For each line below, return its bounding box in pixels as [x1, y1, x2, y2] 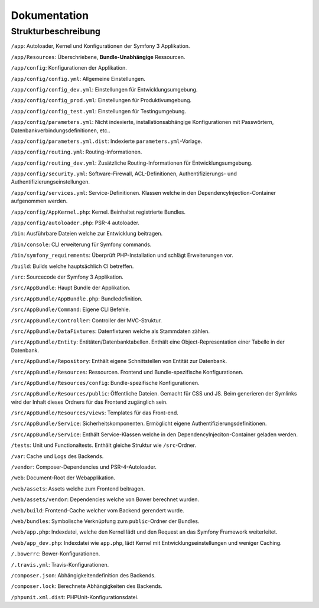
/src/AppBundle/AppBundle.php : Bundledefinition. [11, 295, 143, 302]
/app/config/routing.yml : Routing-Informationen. [11, 148, 142, 156]
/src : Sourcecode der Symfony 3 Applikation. [11, 273, 124, 280]
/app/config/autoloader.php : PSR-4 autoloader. [11, 219, 140, 227]
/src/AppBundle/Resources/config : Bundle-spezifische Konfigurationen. [11, 379, 200, 386]
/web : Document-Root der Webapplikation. [11, 474, 115, 481]
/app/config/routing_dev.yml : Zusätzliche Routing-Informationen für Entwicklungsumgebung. [11, 159, 253, 166]
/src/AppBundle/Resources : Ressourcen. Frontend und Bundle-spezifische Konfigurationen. [11, 368, 243, 375]
